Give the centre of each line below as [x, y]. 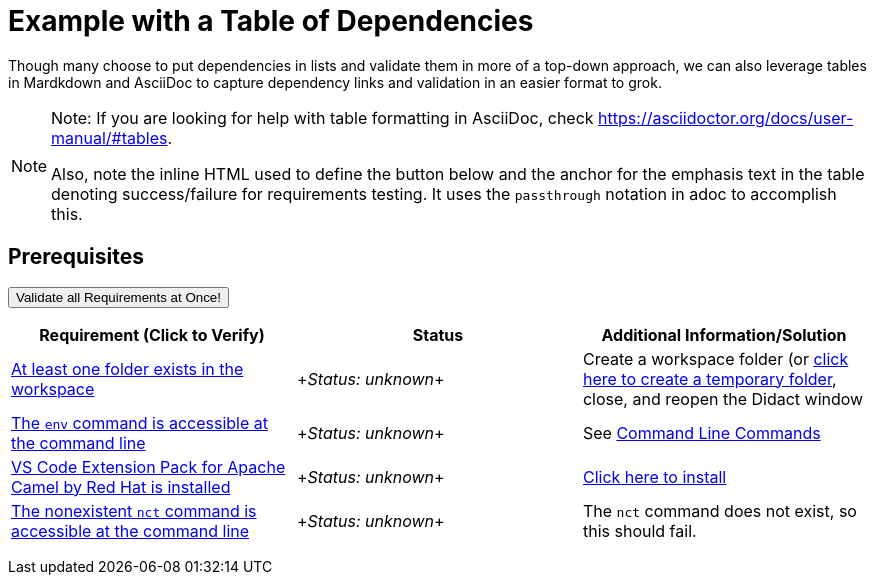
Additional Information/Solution [724, 334]
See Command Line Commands [701, 432]
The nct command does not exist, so [719, 510]
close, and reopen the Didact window [723, 398]
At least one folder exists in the [127, 368]
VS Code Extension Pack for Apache [148, 466]
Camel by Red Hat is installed [121, 486]
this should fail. [639, 530]
